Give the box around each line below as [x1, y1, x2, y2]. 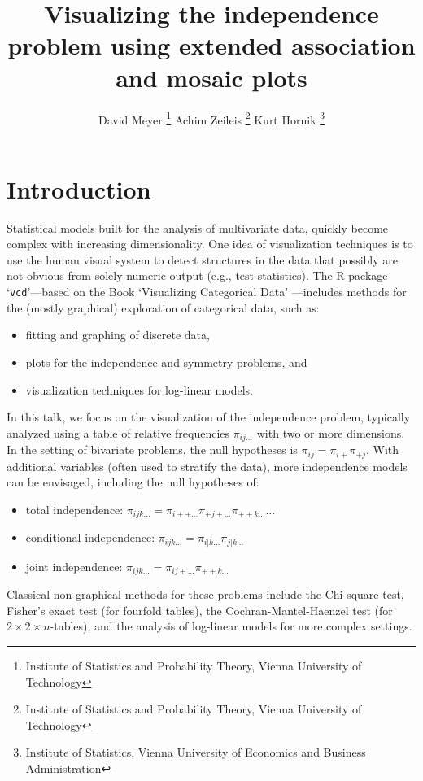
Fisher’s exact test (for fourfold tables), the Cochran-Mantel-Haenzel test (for [7, 601, 393, 618]
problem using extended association [7, 28, 416, 62]
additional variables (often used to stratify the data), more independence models [7, 457, 408, 474]
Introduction [7, 172, 151, 205]
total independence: [25, 500, 124, 517]
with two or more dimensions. [256, 424, 405, 441]
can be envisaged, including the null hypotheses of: [7, 473, 259, 491]
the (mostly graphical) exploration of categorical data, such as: [7, 299, 320, 316]
